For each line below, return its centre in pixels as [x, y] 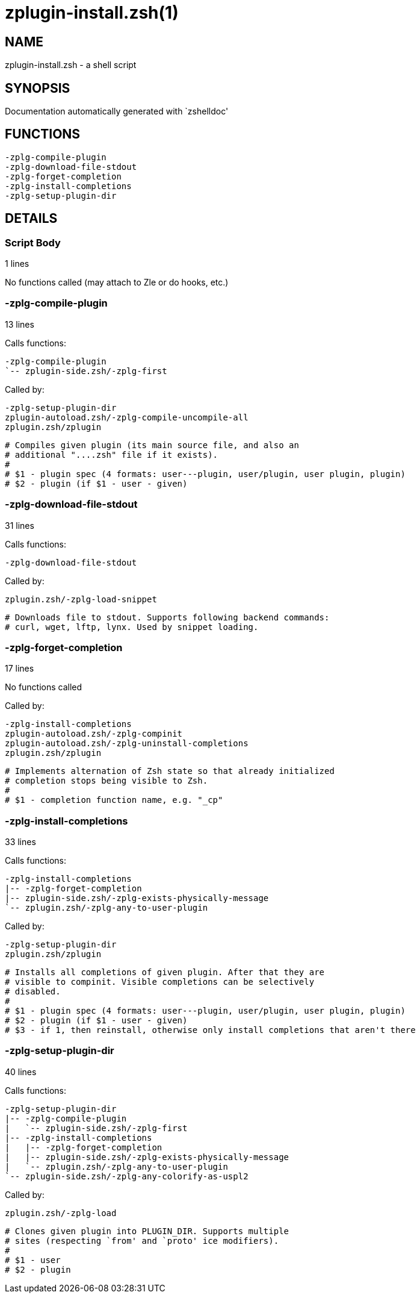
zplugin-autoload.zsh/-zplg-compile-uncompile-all [127, 417]
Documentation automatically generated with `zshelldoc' [117, 111]
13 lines [20, 324]
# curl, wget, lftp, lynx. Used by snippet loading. [132, 627]
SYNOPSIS [38, 88]
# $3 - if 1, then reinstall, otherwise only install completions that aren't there [210, 1030]
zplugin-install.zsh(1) [92, 13]
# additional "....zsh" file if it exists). [112, 454]
